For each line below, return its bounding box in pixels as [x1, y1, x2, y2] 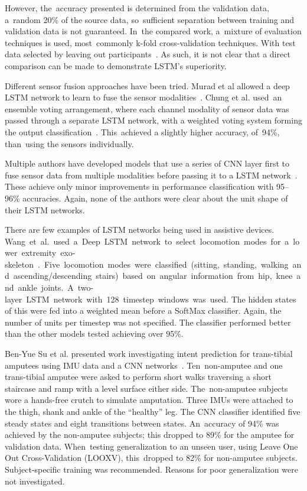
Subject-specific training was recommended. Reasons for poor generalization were [5, 463, 298, 475]
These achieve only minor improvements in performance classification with [5, 180, 274, 193]
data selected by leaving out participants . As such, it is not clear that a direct [5, 48, 290, 60]
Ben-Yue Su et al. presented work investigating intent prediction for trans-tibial [5, 347, 293, 360]
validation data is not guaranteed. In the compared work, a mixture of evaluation [5, 25, 302, 37]
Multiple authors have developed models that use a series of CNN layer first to [5, 157, 290, 170]
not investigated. [5, 474, 65, 487]
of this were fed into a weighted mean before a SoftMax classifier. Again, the [5, 304, 282, 317]
